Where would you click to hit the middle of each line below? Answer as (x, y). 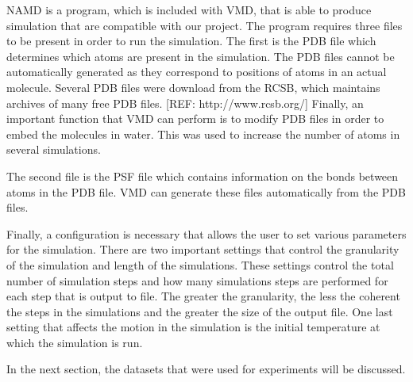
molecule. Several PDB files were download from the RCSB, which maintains (193, 87)
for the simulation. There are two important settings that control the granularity (203, 249)
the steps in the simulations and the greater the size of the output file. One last (200, 311)
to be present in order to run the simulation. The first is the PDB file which (191, 41)
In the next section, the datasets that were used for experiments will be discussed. (206, 369)
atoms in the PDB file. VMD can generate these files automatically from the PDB (206, 191)
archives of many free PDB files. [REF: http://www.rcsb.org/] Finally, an (185, 103)
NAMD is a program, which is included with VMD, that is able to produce (189, 10)
